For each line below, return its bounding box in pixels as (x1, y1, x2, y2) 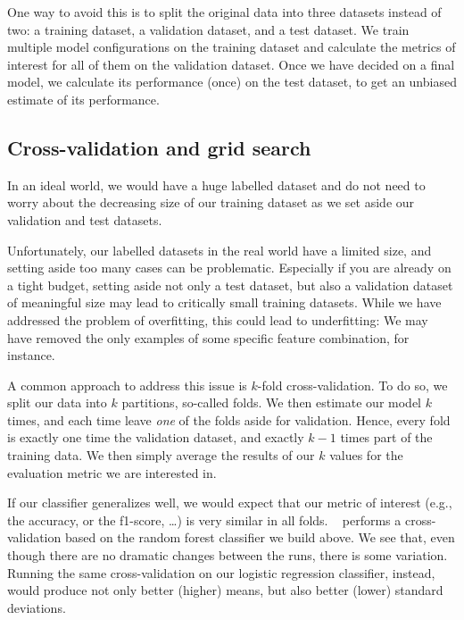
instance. (7, 346, 55, 364)
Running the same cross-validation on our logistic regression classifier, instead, (7, 563, 435, 582)
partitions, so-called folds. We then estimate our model (121, 393, 421, 412)
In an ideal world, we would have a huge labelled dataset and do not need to (7, 175, 426, 194)
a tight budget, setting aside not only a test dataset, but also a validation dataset (7, 275, 453, 294)
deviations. (7, 598, 66, 616)
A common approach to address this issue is (7, 375, 247, 394)
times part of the (340, 428, 433, 447)
